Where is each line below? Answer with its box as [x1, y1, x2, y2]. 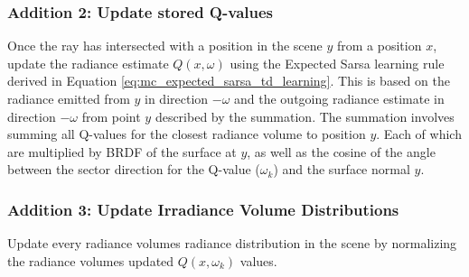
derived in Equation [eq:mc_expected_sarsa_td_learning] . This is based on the [7, 71, 450, 90]
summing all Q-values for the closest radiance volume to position [7, 125, 366, 143]
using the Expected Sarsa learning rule [230, 53, 445, 72]
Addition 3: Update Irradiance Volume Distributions [7, 198, 399, 220]
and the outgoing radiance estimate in [234, 89, 445, 107]
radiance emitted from [7, 89, 130, 107]
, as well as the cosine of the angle [247, 142, 436, 161]
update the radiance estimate [7, 53, 169, 72]
